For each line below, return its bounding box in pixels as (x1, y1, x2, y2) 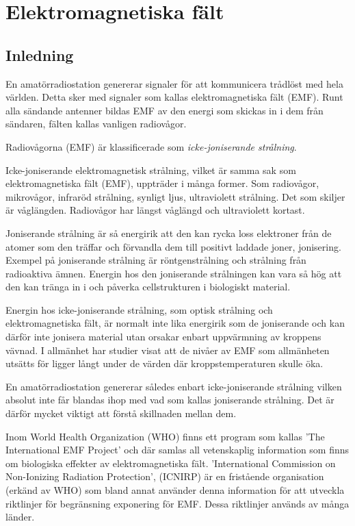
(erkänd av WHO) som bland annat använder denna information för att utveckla (5, 483, 345, 497)
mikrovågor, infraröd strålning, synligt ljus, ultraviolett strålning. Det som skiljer (5, 189, 345, 203)
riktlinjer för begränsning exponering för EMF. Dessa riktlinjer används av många (5, 496, 350, 510)
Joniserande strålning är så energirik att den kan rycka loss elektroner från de (5, 225, 332, 240)
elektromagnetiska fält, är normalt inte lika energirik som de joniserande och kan (5, 316, 345, 330)
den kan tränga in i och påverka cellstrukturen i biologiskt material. (5, 279, 291, 294)
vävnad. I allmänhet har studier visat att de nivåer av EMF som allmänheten (5, 342, 330, 357)
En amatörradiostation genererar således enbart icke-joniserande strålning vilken (5, 379, 342, 393)
